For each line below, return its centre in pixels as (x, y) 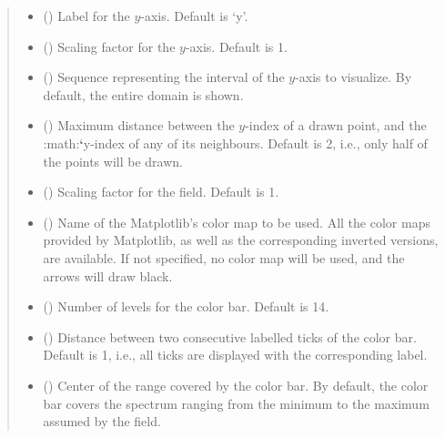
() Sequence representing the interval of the (164, 77)
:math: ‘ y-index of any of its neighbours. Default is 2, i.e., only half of (235, 143)
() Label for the (86, 15)
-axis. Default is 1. (236, 46)
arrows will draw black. (108, 275)
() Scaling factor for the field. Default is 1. (161, 192)
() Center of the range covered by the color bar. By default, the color (236, 385)
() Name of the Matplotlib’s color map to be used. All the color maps (237, 222)
